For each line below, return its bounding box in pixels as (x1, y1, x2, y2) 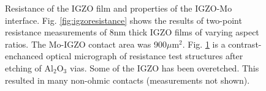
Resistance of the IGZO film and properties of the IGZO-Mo (5, 2, 232, 14)
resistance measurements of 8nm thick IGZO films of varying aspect (5, 26, 259, 38)
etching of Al (5, 61, 53, 74)
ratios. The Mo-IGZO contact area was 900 (5, 37, 167, 50)
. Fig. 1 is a (182, 37, 226, 50)
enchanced (5, 49, 44, 62)
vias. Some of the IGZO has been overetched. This (69, 61, 259, 74)
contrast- (228, 37, 262, 50)
